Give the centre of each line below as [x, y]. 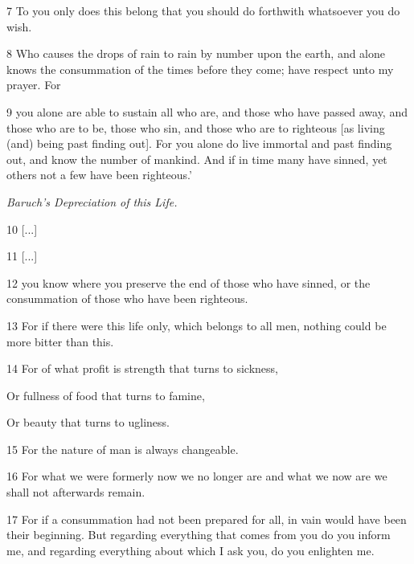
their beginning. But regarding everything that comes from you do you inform [199, 535]
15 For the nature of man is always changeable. [123, 449]
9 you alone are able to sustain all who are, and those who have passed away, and [207, 111]
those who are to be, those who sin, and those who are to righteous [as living [196, 127]
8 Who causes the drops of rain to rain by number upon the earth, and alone [196, 53]
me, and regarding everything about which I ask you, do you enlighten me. [191, 550]
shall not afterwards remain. [76, 492]
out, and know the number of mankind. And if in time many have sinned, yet [197, 159]
